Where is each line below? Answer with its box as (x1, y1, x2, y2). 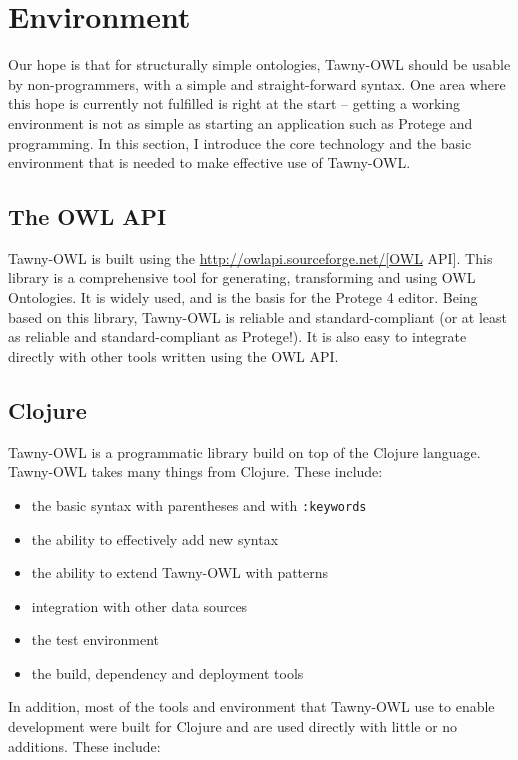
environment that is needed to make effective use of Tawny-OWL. (8, 152, 411, 173)
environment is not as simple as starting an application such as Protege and (8, 112, 473, 133)
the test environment (31, 629, 160, 650)
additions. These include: (8, 735, 161, 756)
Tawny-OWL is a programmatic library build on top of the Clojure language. (8, 441, 481, 462)
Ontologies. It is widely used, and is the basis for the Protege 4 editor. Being (8, 287, 478, 308)
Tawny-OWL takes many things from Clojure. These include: (8, 461, 383, 482)
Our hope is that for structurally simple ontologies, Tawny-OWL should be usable (8, 54, 511, 75)
